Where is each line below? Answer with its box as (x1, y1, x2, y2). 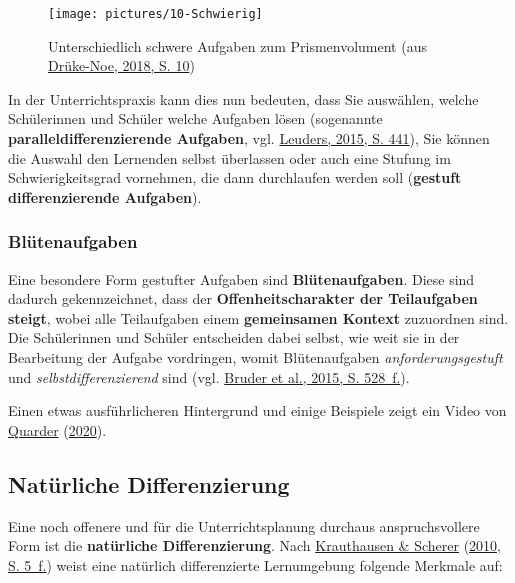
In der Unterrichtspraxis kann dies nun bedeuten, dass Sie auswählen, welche (8, 88, 479, 109)
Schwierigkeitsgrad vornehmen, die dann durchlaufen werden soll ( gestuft (8, 167, 462, 188)
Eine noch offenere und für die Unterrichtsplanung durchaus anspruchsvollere (8, 515, 480, 536)
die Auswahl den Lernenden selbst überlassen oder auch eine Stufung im (8, 147, 451, 168)
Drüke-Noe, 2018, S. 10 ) (48, 55, 195, 76)
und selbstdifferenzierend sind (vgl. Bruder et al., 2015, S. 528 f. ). (8, 366, 410, 387)
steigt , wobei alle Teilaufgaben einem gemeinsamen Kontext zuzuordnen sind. (8, 307, 509, 328)
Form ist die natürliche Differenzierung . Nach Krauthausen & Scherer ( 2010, (8, 535, 501, 556)
